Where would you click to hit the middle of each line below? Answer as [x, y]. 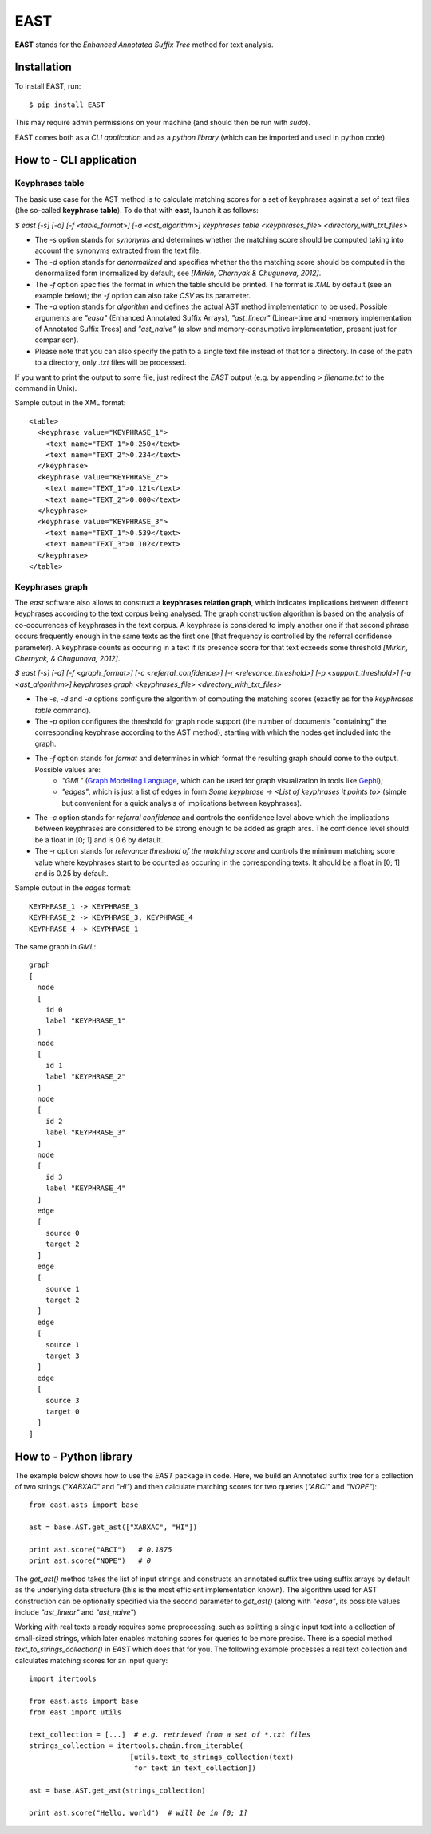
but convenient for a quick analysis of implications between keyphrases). [182, 803]
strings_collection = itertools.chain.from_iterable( [136, 1746]
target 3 [62, 1356]
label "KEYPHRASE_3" [85, 1132]
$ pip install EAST [67, 105]
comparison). [57, 340]
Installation [43, 67]
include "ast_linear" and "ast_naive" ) [75, 1612]
